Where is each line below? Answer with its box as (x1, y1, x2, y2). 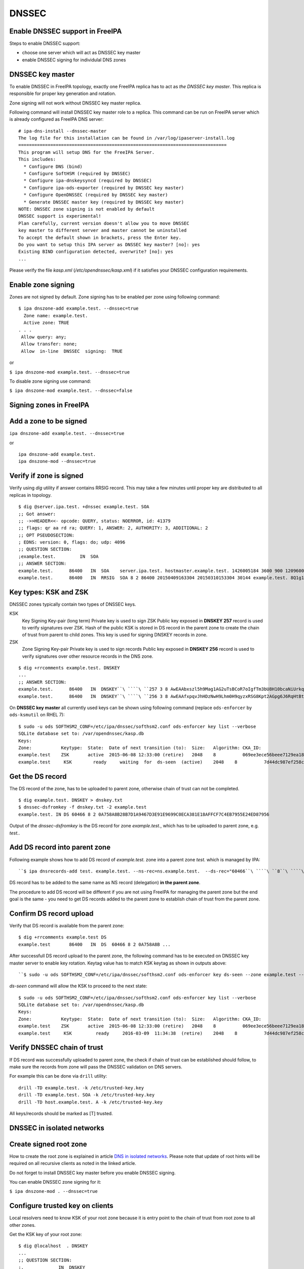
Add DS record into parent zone (9, 843, 111, 852)
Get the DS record (9, 772, 67, 781)
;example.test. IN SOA (18, 553, 99, 559)
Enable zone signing (9, 280, 75, 289)
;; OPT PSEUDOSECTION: (18, 532, 75, 538)
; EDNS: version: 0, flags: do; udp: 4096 (18, 540, 126, 545)
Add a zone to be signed (9, 417, 87, 426)
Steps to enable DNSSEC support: (9, 41, 81, 47)
